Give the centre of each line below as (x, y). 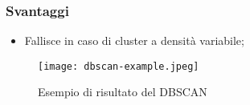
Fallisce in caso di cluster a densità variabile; (134, 40)
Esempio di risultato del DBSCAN (123, 92)
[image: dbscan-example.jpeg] (119, 66)
